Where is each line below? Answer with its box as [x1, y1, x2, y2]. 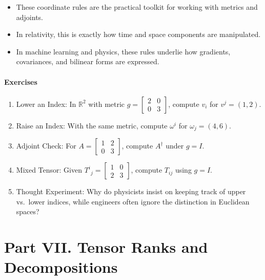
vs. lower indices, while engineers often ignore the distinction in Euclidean [16, 196, 250, 207]
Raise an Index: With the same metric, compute [16, 120, 168, 130]
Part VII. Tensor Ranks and [4, 236, 208, 257]
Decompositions [4, 256, 118, 277]
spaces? [16, 206, 39, 217]
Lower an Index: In [16, 98, 76, 109]
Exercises [4, 76, 37, 87]
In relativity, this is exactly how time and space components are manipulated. [16, 29, 261, 40]
